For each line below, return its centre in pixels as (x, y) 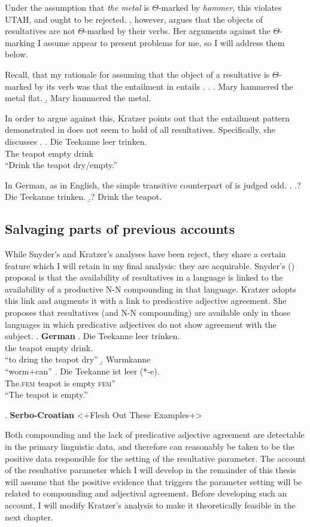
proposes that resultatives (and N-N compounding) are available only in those (148, 313)
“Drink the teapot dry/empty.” (61, 165)
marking (20, 42)
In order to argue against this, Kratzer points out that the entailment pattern (148, 118)
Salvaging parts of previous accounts (120, 229)
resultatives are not (40, 31)
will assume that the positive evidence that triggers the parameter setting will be (154, 481)
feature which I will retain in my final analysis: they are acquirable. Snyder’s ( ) (150, 265)
